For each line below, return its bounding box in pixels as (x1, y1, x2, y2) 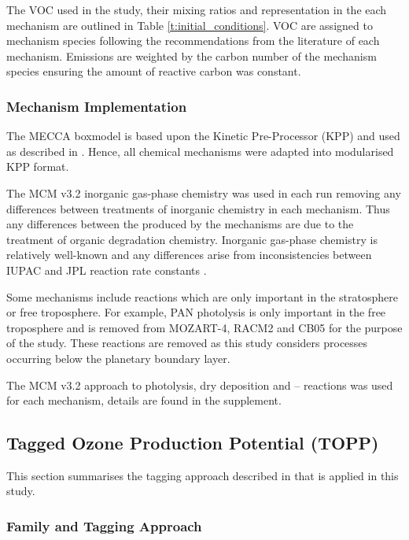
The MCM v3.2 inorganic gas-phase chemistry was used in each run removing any (6, 184, 401, 201)
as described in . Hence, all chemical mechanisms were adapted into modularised (6, 142, 394, 159)
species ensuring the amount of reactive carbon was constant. (6, 63, 301, 80)
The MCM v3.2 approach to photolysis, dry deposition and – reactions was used (6, 376, 393, 393)
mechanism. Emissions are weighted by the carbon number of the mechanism (6, 47, 377, 64)
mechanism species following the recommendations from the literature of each (6, 32, 380, 49)
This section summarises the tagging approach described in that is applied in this (6, 467, 399, 483)
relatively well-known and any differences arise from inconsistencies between (6, 246, 372, 263)
